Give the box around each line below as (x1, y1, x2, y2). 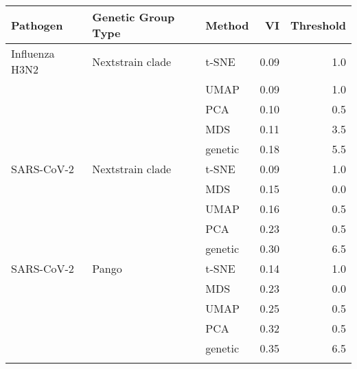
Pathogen (11, 16, 63, 33)
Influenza (11, 45, 55, 61)
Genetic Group (92, 9, 175, 25)
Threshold (290, 16, 346, 33)
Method (205, 16, 249, 33)
